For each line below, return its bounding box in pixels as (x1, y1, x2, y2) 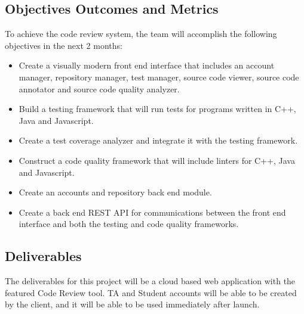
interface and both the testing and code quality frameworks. (19, 217, 239, 230)
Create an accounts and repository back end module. (19, 186, 212, 198)
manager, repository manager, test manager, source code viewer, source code (19, 70, 299, 83)
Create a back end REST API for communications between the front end (19, 206, 286, 218)
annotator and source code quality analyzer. (19, 82, 180, 95)
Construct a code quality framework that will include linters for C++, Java (19, 154, 295, 166)
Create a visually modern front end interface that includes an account (19, 59, 275, 71)
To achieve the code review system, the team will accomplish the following (5, 27, 277, 40)
